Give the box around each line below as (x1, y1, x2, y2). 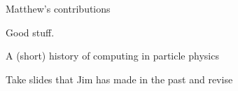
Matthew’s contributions (6, 1, 111, 15)
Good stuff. (6, 24, 55, 39)
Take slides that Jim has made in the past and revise (6, 71, 233, 86)
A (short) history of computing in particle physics (6, 48, 219, 63)
